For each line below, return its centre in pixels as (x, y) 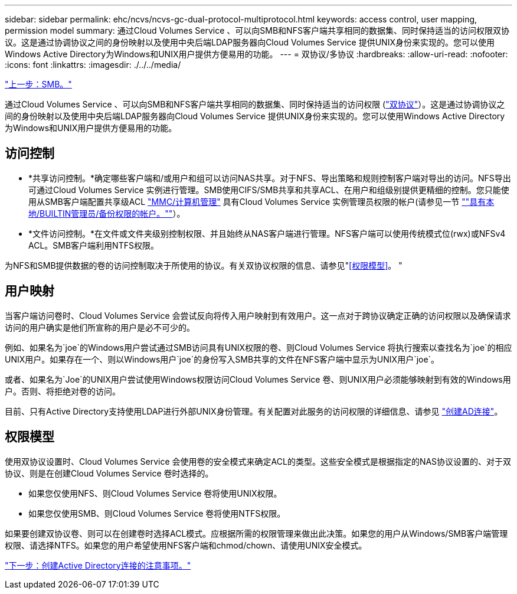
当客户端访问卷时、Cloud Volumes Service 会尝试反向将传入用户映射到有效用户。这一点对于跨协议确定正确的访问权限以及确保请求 (258, 315)
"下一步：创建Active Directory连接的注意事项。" (98, 565)
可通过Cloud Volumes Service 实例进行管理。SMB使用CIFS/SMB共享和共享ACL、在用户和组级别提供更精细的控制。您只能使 (269, 190)
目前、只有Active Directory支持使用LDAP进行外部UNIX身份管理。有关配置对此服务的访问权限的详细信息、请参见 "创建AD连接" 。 (254, 411)
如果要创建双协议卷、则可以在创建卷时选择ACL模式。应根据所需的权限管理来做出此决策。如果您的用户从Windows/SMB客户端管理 (256, 533)
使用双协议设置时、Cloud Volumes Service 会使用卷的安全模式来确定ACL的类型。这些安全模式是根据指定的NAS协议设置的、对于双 (258, 461)
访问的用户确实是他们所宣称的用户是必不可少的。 (100, 327)
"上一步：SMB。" (38, 84)
